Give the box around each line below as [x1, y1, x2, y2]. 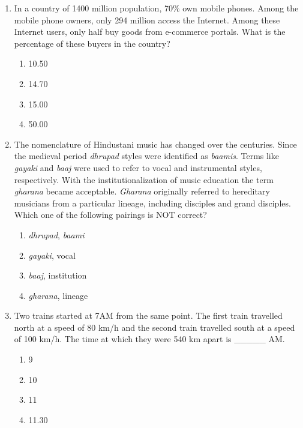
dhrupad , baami [28, 228, 85, 241]
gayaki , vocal [28, 249, 76, 261]
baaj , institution [28, 269, 87, 282]
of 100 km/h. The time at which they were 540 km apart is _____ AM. [14, 333, 285, 345]
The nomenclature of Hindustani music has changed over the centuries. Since [14, 137, 297, 150]
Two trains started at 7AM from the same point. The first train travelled [14, 309, 283, 322]
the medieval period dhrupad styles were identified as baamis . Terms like [14, 149, 279, 162]
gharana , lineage [28, 289, 88, 301]
